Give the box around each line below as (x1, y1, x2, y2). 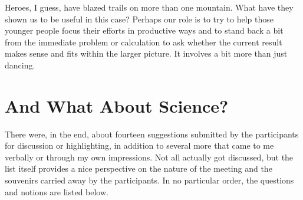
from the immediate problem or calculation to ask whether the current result (5, 35, 282, 48)
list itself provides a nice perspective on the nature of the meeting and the (5, 162, 272, 175)
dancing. (5, 58, 35, 71)
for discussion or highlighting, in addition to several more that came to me (5, 139, 274, 152)
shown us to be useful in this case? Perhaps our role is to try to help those (5, 12, 274, 25)
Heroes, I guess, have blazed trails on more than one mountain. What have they (5, 1, 294, 13)
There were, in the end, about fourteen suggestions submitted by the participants (5, 127, 299, 140)
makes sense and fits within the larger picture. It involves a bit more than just (5, 47, 288, 60)
